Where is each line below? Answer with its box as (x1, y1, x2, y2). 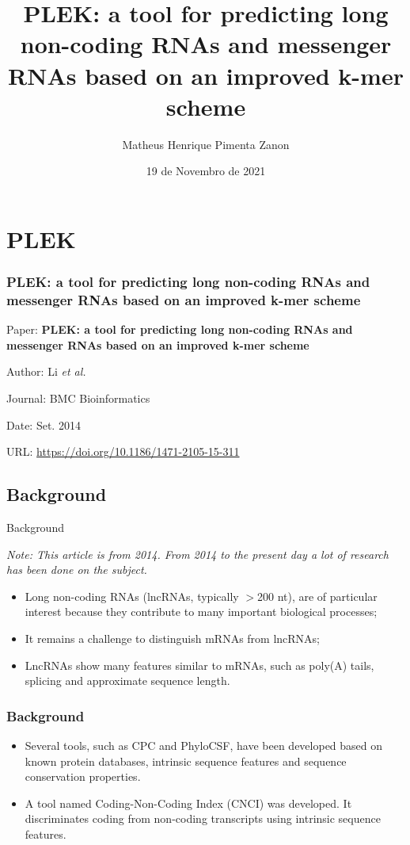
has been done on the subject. (6, 561, 147, 578)
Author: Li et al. (6, 363, 86, 380)
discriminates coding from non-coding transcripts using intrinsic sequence (25, 810, 381, 827)
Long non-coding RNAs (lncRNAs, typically (25, 587, 239, 604)
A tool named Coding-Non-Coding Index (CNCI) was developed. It (25, 794, 352, 811)
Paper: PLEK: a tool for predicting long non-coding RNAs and (6, 321, 353, 338)
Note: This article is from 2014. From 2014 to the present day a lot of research (6, 545, 389, 562)
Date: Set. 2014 (6, 416, 81, 433)
